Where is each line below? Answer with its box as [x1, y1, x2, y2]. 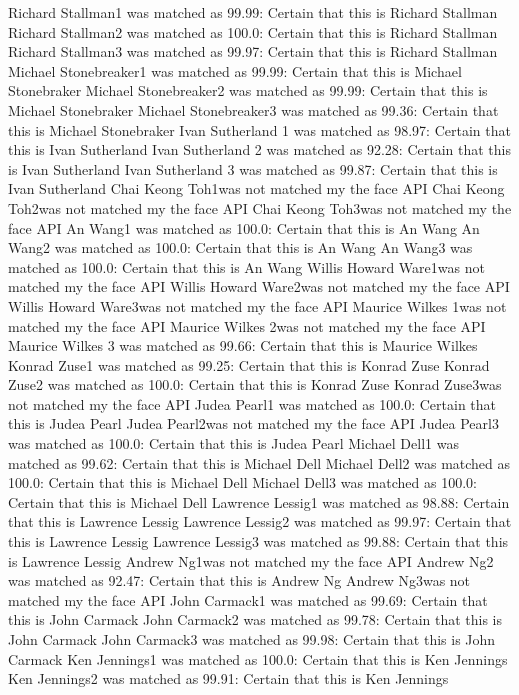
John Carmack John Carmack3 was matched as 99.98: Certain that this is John [8, 629, 496, 649]
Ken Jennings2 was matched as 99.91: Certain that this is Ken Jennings [8, 668, 449, 689]
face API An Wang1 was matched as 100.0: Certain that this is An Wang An [8, 217, 480, 238]
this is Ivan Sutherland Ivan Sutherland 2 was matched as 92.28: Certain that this [8, 139, 511, 160]
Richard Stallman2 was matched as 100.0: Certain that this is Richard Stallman [8, 21, 498, 42]
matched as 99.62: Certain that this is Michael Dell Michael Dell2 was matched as [8, 452, 511, 473]
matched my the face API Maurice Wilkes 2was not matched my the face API [8, 315, 486, 336]
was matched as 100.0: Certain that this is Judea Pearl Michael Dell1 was [8, 433, 459, 454]
